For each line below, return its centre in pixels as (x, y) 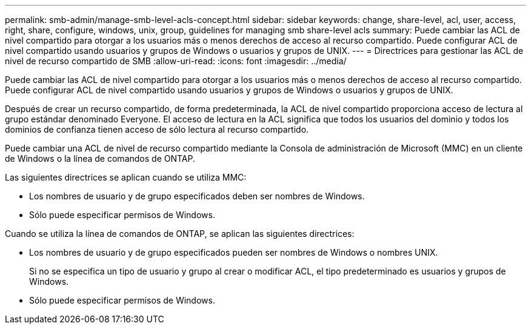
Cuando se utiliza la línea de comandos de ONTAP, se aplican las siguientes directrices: (180, 234)
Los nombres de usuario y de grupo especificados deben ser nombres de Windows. (197, 196)
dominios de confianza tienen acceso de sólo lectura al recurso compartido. (157, 129)
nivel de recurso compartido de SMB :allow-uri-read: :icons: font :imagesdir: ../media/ (176, 61)
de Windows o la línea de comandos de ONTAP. (100, 158)
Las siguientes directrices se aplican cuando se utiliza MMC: (126, 177)
